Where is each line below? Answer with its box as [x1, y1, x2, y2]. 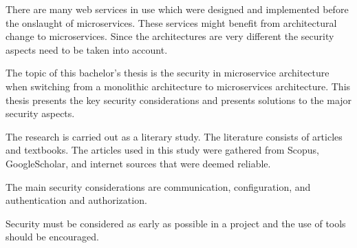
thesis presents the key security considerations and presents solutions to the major [6, 92, 352, 107]
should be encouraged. [6, 229, 99, 244]
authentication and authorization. [6, 193, 147, 207]
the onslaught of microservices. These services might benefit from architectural [6, 15, 337, 30]
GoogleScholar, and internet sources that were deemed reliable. [6, 156, 271, 170]
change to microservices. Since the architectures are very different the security [6, 29, 334, 43]
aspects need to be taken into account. [6, 42, 168, 56]
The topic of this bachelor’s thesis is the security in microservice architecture [6, 65, 329, 80]
